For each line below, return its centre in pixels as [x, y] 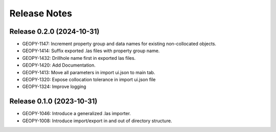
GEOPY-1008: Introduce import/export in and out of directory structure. [97, 121]
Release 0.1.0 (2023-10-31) [53, 102]
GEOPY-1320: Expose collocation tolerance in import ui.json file [89, 80]
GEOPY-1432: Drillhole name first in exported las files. [79, 58]
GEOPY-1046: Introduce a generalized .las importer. [77, 114]
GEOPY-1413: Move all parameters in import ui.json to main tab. [89, 72]
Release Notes [41, 13]
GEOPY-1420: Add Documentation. [59, 65]
